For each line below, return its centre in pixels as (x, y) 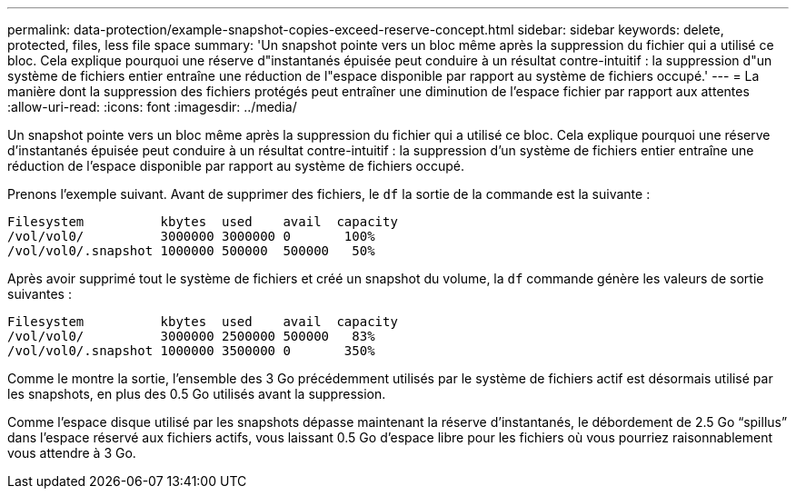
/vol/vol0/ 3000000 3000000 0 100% (191, 236)
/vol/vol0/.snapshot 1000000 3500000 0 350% (191, 351)
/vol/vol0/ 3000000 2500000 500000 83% (191, 336)
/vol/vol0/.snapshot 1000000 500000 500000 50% (191, 251)
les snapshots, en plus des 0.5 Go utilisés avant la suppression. (197, 394)
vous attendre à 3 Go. (72, 453)
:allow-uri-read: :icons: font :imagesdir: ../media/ (152, 107)
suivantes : (40, 294)
